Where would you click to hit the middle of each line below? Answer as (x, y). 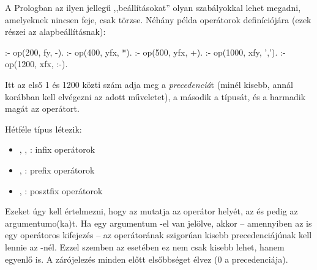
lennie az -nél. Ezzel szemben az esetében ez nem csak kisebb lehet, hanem (145, 246)
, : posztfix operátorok (61, 190)
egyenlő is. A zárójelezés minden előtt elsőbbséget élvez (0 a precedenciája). (147, 259)
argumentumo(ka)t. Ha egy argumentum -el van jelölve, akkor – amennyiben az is (158, 223)
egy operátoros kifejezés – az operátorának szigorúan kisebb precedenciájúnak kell (158, 235)
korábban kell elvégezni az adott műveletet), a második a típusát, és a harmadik (155, 96)
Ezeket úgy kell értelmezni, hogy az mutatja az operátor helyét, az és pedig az (151, 211)
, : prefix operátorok (57, 170)
